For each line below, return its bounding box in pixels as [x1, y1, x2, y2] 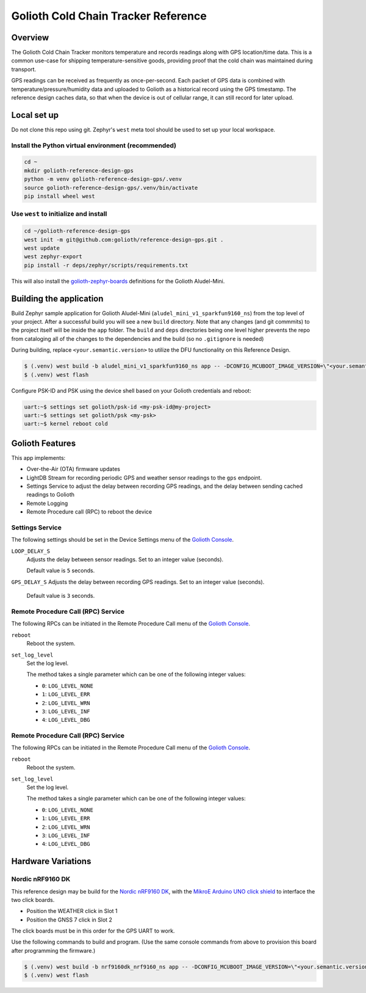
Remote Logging [26, 500, 68, 507]
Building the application [11, 293, 104, 304]
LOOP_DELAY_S [11, 547, 51, 555]
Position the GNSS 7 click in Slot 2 [26, 916, 113, 923]
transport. [11, 65, 37, 73]
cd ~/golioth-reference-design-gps [24, 228, 131, 235]
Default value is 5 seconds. [26, 567, 95, 574]
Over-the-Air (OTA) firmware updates [26, 465, 120, 473]
